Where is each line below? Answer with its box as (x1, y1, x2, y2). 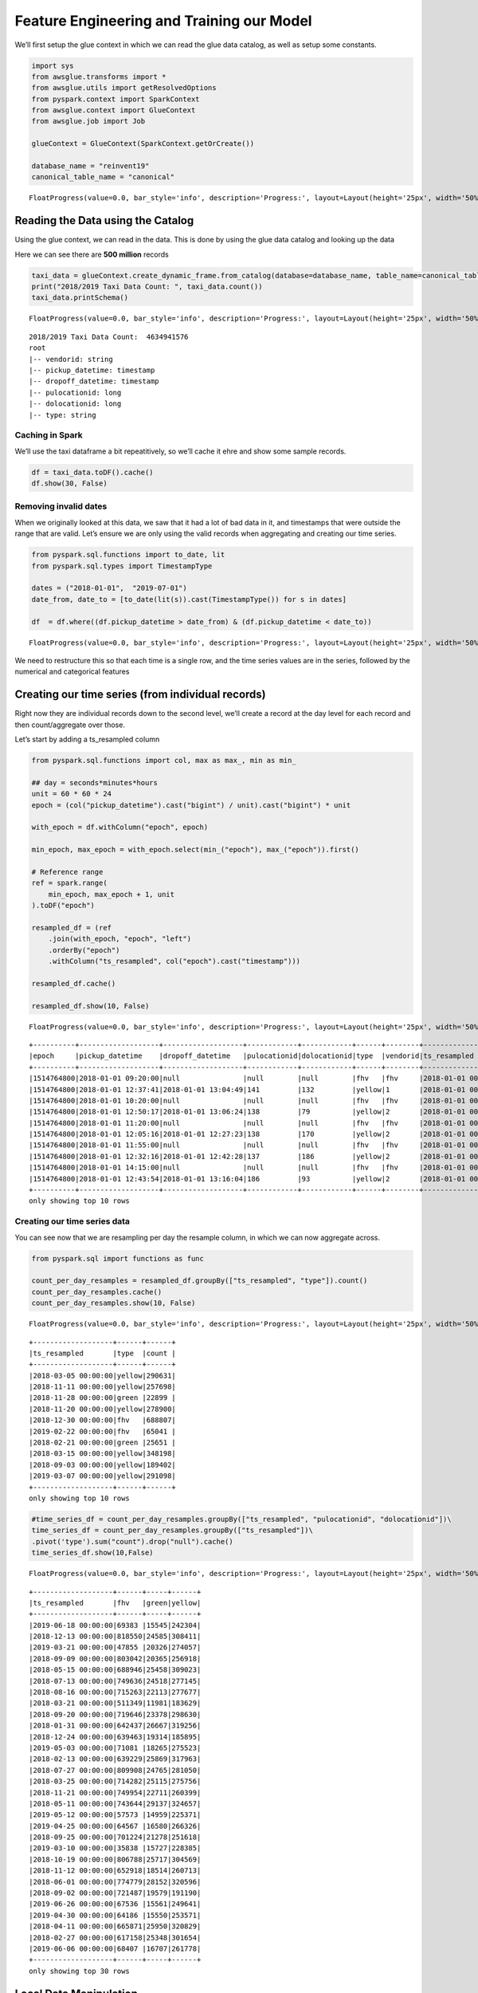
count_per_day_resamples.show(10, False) (31, 1299, 196, 1307)
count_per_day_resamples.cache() (31, 1287, 163, 1296)
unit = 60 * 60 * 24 (31, 789, 112, 799)
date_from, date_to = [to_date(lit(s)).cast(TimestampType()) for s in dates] (31, 595, 347, 603)
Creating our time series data (14, 1216, 131, 1227)
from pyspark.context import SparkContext (31, 94, 200, 104)
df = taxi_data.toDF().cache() (31, 467, 155, 477)
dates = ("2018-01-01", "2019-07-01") (31, 584, 187, 593)
